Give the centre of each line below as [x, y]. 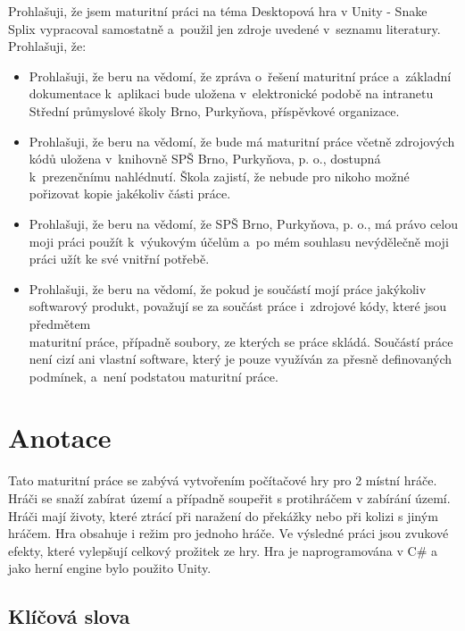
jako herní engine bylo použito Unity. [110, 568]
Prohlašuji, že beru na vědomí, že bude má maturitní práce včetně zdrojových [242, 141]
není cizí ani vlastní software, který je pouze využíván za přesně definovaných [241, 359]
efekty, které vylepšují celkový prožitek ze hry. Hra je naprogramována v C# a [223, 550]
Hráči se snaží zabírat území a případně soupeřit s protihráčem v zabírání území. [229, 498]
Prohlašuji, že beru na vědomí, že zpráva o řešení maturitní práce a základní [240, 76]
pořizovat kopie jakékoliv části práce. [130, 194]
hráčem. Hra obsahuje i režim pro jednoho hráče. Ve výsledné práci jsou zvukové [228, 533]
